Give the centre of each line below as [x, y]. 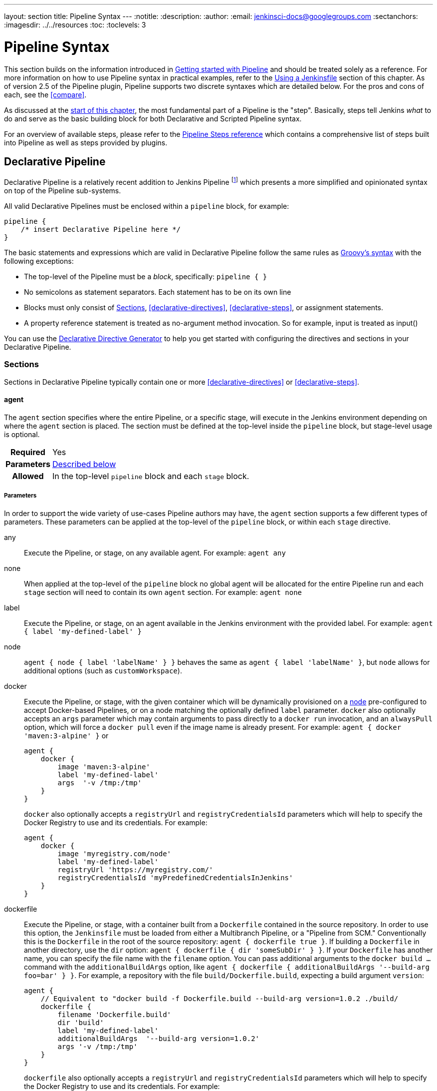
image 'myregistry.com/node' [114, 853]
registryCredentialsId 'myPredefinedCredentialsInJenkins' [175, 877]
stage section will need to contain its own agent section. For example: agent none [163, 592]
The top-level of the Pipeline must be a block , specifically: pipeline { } [146, 276]
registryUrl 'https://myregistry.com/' [135, 869]
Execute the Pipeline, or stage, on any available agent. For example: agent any [155, 552]
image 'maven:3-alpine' [104, 767]
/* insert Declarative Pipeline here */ [101, 229]
